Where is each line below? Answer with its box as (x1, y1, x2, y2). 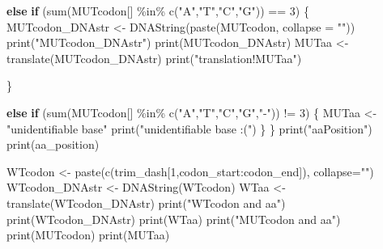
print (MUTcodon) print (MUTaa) (6, 226, 170, 243)
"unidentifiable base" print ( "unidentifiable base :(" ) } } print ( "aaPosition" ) (6, 120, 372, 137)
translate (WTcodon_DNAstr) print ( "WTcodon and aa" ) (6, 194, 286, 211)
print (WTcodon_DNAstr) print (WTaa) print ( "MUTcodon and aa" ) (6, 210, 341, 227)
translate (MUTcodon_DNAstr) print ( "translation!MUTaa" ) (6, 49, 302, 66)
